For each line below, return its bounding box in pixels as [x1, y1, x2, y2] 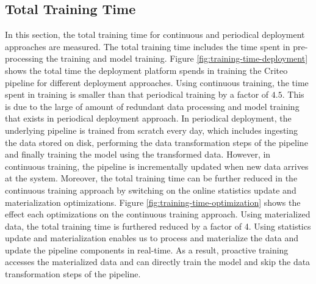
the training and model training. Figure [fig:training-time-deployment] [46, 52, 308, 65]
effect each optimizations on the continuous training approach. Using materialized [5, 208, 311, 220]
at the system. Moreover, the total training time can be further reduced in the [5, 172, 298, 184]
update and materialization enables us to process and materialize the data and [5, 231, 299, 244]
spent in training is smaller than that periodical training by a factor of [5, 88, 269, 101]
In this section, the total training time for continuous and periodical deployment [5, 28, 305, 41]
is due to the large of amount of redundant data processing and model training [5, 100, 300, 112]
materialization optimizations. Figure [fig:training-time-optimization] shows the [5, 195, 301, 208]
